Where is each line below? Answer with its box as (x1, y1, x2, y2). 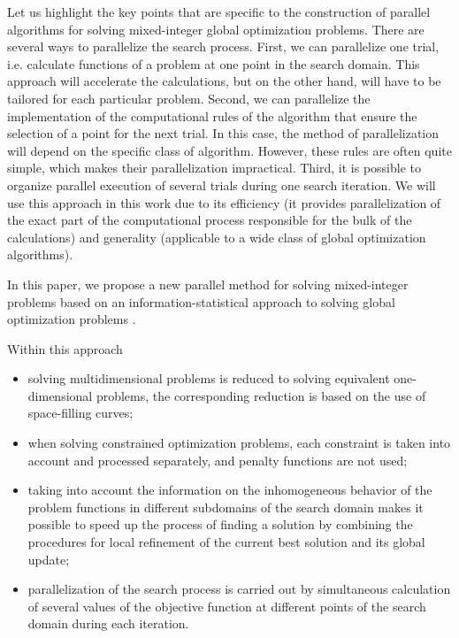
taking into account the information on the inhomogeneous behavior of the (27, 480, 432, 499)
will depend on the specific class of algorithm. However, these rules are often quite (7, 141, 452, 159)
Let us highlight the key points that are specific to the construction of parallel (7, 3, 431, 20)
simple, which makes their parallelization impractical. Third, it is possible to (7, 158, 421, 177)
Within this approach (7, 339, 123, 357)
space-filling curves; (27, 404, 134, 422)
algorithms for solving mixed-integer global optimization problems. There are (7, 19, 425, 38)
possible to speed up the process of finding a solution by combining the (27, 515, 413, 534)
